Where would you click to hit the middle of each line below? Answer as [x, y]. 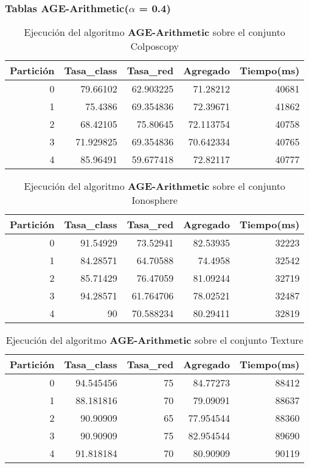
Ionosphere [154, 200]
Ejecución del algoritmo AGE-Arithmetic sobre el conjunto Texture [154, 340]
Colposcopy [155, 46]
